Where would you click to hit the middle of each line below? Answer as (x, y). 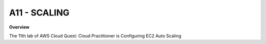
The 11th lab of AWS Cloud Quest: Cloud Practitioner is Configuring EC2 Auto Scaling (95, 36)
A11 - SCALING (39, 13)
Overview (19, 27)
